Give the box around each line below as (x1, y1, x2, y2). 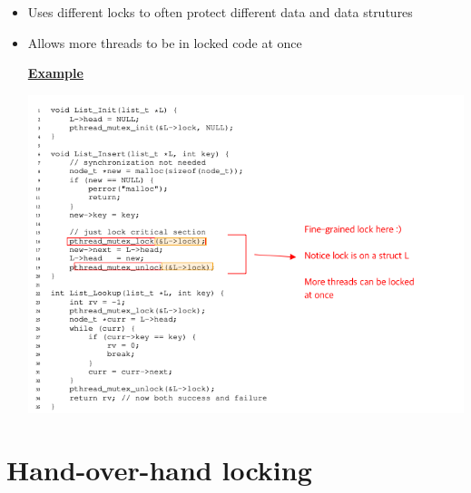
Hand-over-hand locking (6, 451, 312, 488)
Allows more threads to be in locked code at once (27, 33, 302, 52)
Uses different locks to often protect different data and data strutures (27, 3, 413, 21)
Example (27, 63, 83, 82)
